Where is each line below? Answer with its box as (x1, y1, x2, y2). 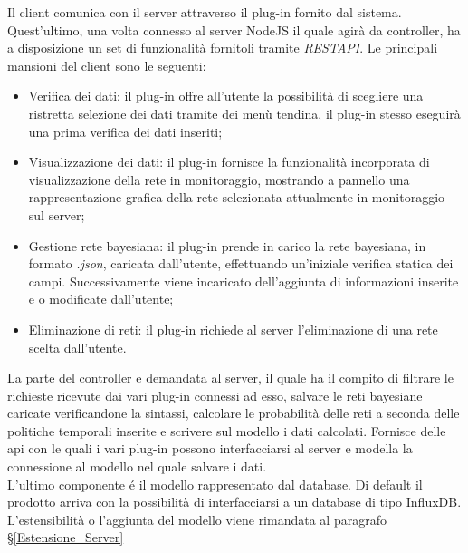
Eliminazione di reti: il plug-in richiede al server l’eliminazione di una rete (28, 319, 438, 338)
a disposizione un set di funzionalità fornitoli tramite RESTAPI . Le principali (7, 38, 438, 57)
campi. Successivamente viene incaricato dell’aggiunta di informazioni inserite (28, 271, 459, 290)
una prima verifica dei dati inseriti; (28, 121, 223, 141)
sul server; (28, 205, 85, 224)
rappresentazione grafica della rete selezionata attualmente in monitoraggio (28, 188, 445, 207)
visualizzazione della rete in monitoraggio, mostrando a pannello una (28, 170, 410, 189)
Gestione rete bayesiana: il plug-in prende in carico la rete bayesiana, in (28, 236, 426, 255)
